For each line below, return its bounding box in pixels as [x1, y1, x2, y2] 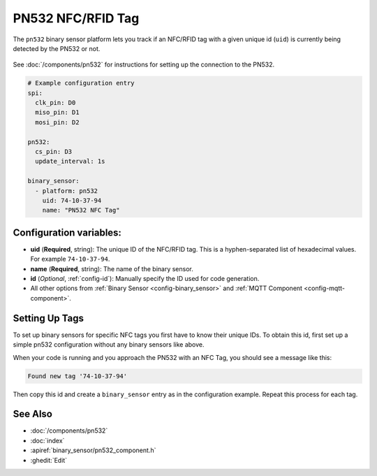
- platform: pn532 [35, 187, 98, 195]
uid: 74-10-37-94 [42, 196, 102, 204]
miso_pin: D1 [35, 108, 80, 117]
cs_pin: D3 [35, 147, 73, 156]
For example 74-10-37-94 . [30, 255, 110, 264]
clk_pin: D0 [35, 99, 76, 107]
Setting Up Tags [13, 312, 84, 324]
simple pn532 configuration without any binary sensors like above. [13, 340, 205, 349]
